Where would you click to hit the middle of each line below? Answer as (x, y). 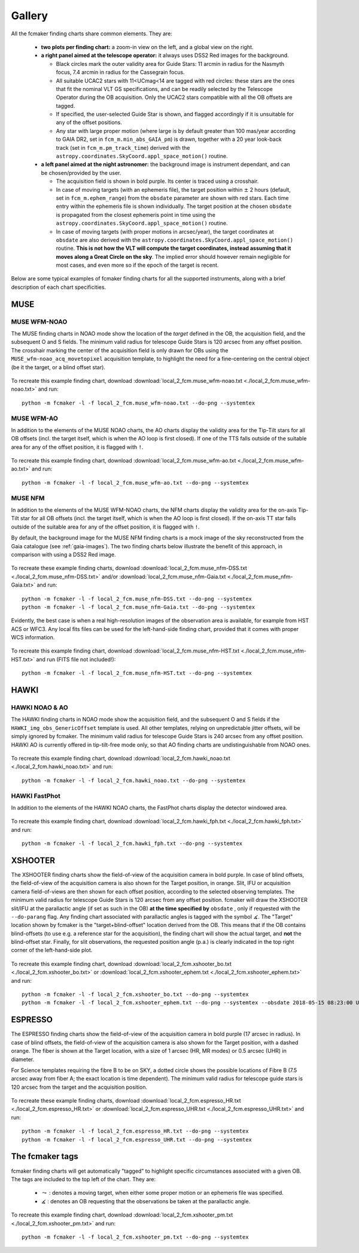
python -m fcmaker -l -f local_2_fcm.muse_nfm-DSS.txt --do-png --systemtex (137, 599)
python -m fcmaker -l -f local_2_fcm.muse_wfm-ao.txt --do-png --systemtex (135, 483)
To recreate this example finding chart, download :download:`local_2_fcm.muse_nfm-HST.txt (125, 651)
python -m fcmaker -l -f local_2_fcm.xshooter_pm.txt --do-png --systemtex (135, 1237)
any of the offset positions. (89, 122)
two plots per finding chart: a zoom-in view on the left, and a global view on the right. (147, 47)
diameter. (23, 1059)
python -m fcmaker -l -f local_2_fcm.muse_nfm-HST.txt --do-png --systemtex (137, 673)
